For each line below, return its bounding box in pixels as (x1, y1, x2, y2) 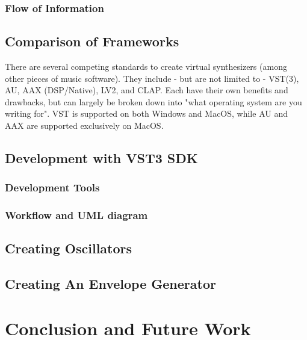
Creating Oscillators (5, 239, 132, 258)
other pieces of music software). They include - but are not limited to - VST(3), (5, 72, 299, 84)
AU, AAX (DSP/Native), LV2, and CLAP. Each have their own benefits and (5, 84, 288, 96)
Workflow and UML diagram (5, 208, 148, 223)
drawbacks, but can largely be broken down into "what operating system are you (5, 95, 302, 108)
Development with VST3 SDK (5, 149, 198, 167)
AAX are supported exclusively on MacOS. (5, 119, 164, 132)
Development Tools (5, 180, 100, 195)
